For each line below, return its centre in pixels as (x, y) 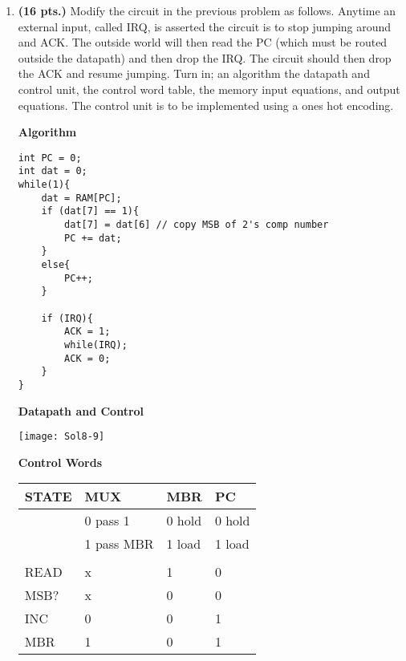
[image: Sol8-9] (61, 437)
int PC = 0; (50, 158)
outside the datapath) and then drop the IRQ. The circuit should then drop (205, 57)
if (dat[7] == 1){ (90, 211)
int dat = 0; (53, 171)
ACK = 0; (87, 358)
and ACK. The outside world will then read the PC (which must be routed (203, 42)
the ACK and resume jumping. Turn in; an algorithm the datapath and (194, 73)
